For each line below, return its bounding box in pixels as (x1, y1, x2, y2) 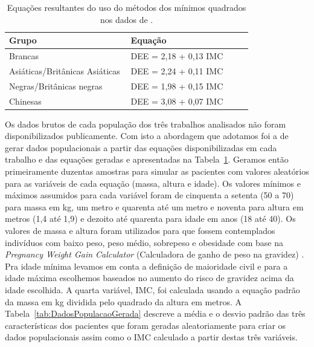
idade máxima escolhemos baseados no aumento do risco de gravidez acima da (5, 271, 294, 284)
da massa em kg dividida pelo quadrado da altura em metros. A (5, 295, 242, 308)
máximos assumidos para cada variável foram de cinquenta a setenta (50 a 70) (5, 189, 294, 201)
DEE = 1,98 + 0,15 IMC (130, 79, 223, 92)
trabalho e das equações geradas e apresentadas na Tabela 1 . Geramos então (5, 153, 289, 166)
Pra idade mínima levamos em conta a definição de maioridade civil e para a (5, 259, 288, 272)
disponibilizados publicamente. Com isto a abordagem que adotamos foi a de (5, 129, 289, 142)
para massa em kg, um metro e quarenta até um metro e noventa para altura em (5, 200, 304, 213)
